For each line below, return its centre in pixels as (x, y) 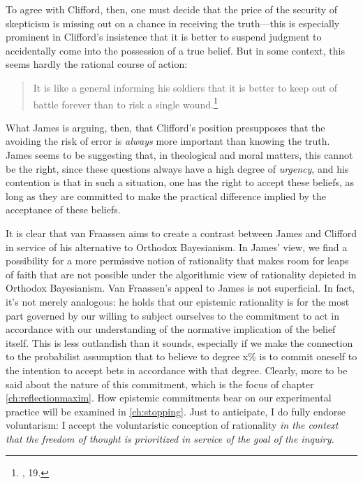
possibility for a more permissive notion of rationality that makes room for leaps (177, 261)
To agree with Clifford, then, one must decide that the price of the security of (172, 9)
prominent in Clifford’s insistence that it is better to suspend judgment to (164, 37)
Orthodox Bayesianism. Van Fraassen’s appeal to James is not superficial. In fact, (180, 288)
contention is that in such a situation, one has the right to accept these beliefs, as (180, 182)
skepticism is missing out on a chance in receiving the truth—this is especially (173, 23)
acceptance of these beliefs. (63, 209)
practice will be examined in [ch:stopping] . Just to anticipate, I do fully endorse (176, 411)
